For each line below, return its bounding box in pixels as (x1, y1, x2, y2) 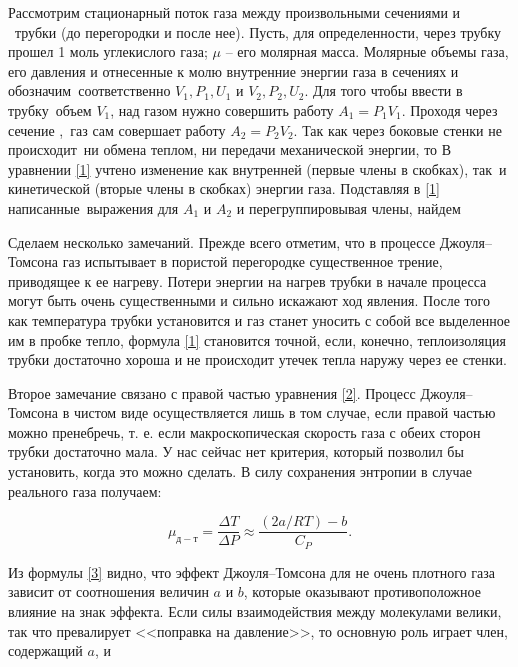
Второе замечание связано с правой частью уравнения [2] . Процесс (8, 382, 416, 403)
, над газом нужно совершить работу (110, 99, 334, 120)
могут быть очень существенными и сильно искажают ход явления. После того (8, 290, 490, 311)
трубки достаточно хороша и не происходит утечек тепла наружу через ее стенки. (8, 349, 507, 370)
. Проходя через (401, 99, 498, 120)
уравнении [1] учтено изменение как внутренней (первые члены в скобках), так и (8, 158, 507, 179)
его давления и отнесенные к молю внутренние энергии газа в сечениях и (8, 60, 459, 81)
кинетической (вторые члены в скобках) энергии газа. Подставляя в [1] (8, 178, 440, 199)
